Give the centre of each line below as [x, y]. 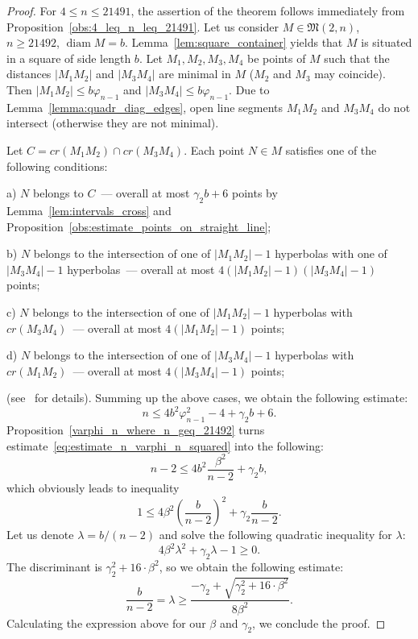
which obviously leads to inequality [93, 487]
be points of [277, 58]
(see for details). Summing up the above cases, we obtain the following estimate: [207, 398]
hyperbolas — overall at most [141, 269]
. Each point [214, 149]
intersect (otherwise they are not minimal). [113, 123]
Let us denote [40, 535]
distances [29, 74]
